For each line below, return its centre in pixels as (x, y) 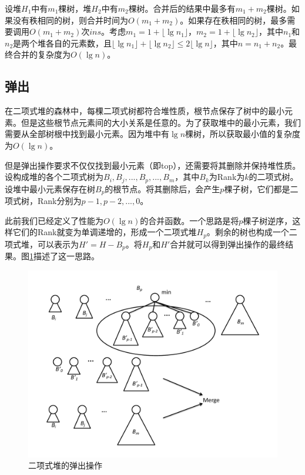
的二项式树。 (274, 177)
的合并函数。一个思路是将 (190, 220)
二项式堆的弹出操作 (65, 465)
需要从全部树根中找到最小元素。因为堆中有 (87, 134)
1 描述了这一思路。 (64, 256)
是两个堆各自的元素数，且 (63, 43)
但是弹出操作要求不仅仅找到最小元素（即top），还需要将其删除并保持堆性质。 (153, 165)
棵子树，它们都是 (257, 188)
